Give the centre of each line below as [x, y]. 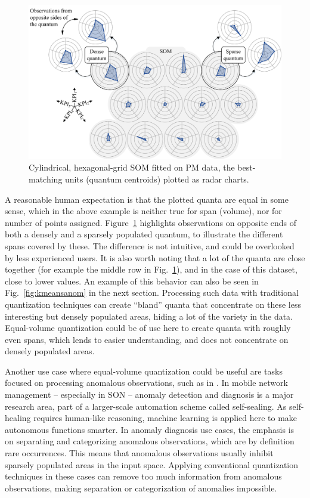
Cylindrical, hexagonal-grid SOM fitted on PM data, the [132, 167]
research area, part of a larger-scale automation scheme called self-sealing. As [146, 406]
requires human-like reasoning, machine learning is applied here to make [165, 418]
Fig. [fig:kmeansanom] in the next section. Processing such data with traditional [152, 293]
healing [18, 418]
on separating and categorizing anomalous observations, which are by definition [150, 441]
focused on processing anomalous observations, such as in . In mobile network [146, 383]
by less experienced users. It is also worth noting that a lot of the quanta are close [155, 257]
